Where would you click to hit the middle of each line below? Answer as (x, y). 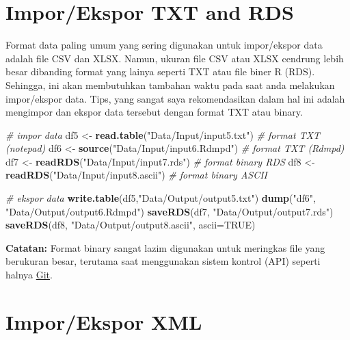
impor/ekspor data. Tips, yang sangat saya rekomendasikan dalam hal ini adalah (175, 98)
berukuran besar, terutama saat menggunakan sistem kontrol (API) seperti (163, 261)
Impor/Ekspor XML (104, 321)
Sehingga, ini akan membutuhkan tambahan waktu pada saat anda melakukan (170, 84)
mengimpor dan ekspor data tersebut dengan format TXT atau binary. (154, 112)
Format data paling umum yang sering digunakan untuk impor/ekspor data (164, 45)
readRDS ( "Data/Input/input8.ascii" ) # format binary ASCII (136, 175)
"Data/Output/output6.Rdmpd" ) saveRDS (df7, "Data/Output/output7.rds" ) (170, 211)
